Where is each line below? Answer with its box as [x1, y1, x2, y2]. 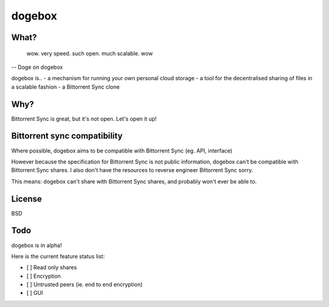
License [11, 193, 42, 204]
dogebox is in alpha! [11, 241, 62, 249]
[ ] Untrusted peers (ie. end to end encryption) [26, 281, 143, 288]
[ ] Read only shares [26, 264, 77, 271]
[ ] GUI [26, 289, 43, 297]
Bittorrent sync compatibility [11, 131, 123, 141]
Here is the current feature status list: [11, 252, 105, 260]
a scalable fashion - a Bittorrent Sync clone [11, 83, 120, 91]
